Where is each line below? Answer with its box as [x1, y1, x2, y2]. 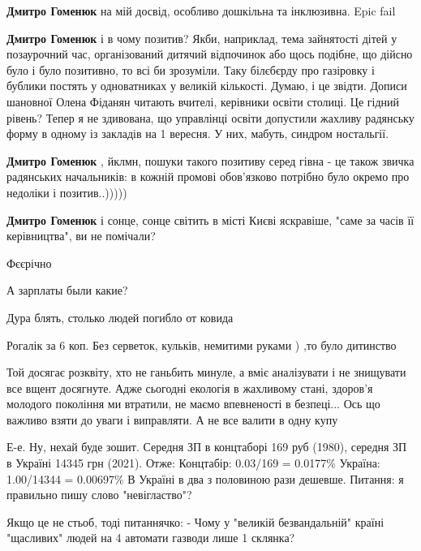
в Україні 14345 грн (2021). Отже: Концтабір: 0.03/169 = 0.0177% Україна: [6, 454, 380, 471]
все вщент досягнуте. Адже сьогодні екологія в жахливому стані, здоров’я [6, 379, 373, 396]
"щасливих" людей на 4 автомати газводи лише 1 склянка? [6, 529, 295, 546]
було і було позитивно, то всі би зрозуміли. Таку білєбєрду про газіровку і [6, 61, 375, 78]
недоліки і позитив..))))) [6, 183, 127, 200]
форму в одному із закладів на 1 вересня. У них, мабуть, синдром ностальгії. [6, 125, 389, 142]
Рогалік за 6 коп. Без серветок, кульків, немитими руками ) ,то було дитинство [6, 336, 397, 353]
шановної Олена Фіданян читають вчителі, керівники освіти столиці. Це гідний [6, 93, 400, 110]
